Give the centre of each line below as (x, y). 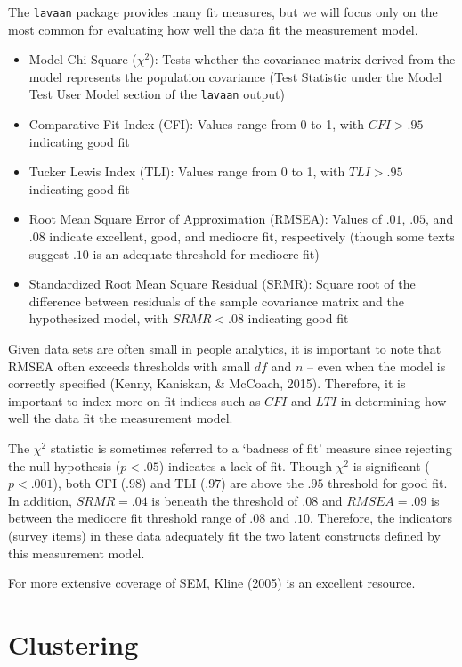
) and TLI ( (174, 483)
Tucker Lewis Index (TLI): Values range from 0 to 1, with (187, 171)
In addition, (40, 500)
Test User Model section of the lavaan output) (157, 94)
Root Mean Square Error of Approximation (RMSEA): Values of (206, 219)
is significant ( (391, 465)
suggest (49, 253)
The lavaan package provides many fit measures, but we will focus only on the (223, 12)
